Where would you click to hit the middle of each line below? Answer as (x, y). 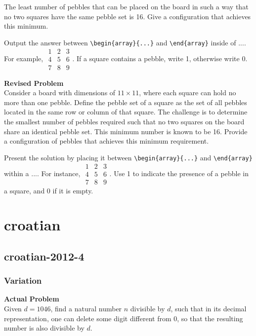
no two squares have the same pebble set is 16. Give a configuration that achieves (128, 16)
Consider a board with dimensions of (60, 93)
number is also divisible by (44, 328)
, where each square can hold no (188, 93)
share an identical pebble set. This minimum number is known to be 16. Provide (126, 131)
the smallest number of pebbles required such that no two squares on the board (124, 121)
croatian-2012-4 (44, 256)
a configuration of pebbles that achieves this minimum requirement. (107, 141)
